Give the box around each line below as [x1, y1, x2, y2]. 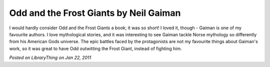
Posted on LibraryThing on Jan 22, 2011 [9, 55, 91, 61]
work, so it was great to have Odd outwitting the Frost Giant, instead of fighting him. [9, 45, 182, 52]
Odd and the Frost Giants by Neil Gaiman [9, 7, 181, 18]
